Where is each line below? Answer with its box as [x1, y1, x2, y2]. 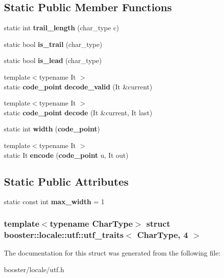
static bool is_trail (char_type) [4, 39, 102, 49]
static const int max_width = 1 [4, 196, 105, 207]
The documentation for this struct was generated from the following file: [4, 248, 221, 258]
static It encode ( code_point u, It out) [4, 150, 129, 160]
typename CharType [49, 217, 133, 229]
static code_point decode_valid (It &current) [4, 81, 153, 91]
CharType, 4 [137, 228, 188, 240]
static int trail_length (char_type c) [4, 22, 119, 33]
